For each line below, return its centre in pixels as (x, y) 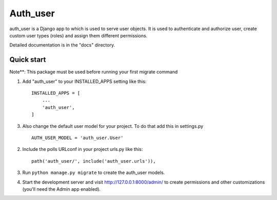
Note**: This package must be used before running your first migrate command (94, 72)
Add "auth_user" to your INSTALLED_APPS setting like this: (84, 81)
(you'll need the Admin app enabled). (62, 189)
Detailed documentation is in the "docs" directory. (62, 45)
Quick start (28, 60)
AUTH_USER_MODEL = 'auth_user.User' (77, 138)
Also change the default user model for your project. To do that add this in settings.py (113, 126)
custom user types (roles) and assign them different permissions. (78, 35)
